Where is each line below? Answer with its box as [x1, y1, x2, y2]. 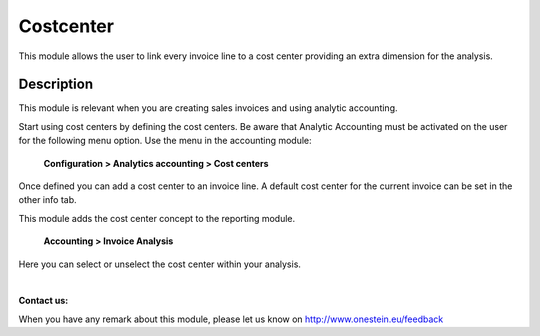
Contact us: [18, 295, 69, 307]
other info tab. [18, 194, 77, 206]
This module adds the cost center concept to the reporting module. [18, 212, 296, 224]
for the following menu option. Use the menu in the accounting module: [18, 135, 312, 147]
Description [18, 76, 94, 93]
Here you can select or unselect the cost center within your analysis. [18, 258, 302, 270]
